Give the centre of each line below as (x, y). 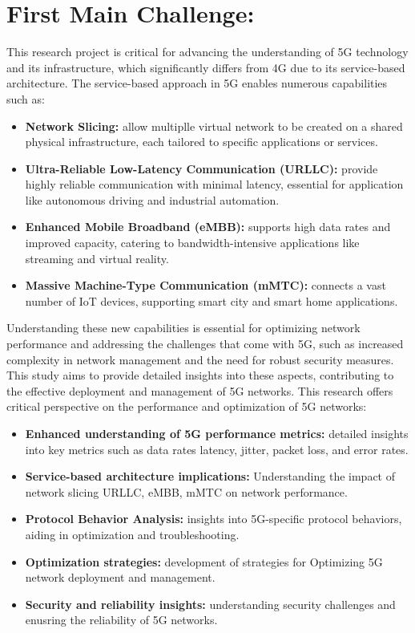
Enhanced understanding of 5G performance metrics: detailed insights (217, 433)
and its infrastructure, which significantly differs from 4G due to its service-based (206, 67)
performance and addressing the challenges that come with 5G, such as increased (205, 344)
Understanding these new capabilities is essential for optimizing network (183, 328)
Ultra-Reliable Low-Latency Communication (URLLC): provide (201, 168)
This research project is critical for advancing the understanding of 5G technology (207, 52)
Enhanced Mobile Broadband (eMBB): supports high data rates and (208, 227)
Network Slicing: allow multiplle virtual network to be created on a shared (214, 126)
